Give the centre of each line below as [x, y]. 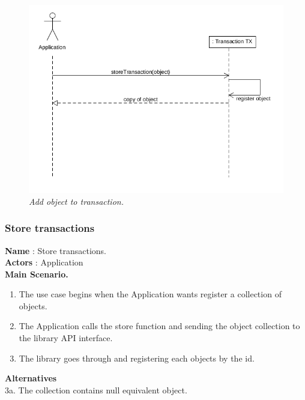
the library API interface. [66, 338]
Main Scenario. [37, 274]
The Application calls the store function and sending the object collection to [159, 326]
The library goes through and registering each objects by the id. [137, 358]
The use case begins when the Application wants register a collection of [150, 294]
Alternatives [31, 378]
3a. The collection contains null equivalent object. [96, 389]
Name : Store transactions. [56, 250]
